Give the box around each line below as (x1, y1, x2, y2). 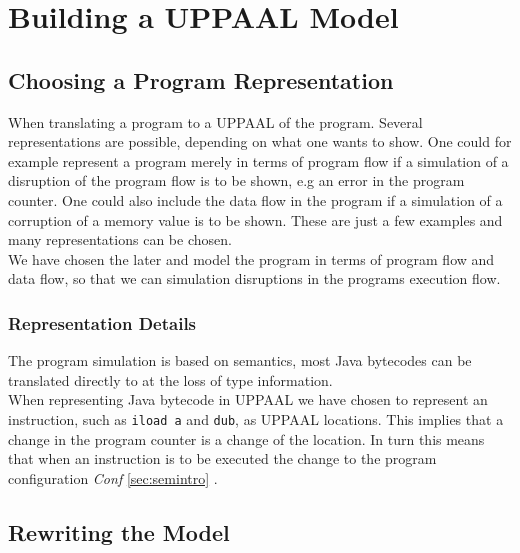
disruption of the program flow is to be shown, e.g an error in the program (8, 170, 465, 191)
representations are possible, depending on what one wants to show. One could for (8, 131, 512, 152)
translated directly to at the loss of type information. (8, 369, 333, 390)
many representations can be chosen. (8, 229, 232, 250)
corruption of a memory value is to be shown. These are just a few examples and (8, 209, 503, 230)
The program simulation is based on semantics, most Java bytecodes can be (8, 350, 472, 371)
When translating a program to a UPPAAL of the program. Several (8, 111, 423, 132)
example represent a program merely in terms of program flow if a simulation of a (8, 150, 509, 171)
